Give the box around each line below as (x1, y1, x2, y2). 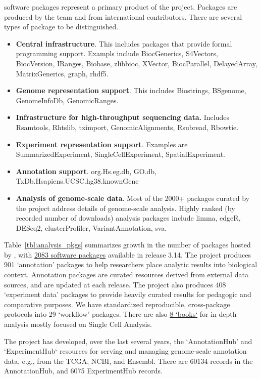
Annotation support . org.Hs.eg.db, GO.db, (16, 165, 156, 176)
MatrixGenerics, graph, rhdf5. (16, 68, 109, 78)
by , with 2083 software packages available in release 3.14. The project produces (4, 249, 251, 260)
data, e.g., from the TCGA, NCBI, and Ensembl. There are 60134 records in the (4, 355, 253, 366)
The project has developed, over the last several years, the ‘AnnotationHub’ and (4, 335, 252, 346)
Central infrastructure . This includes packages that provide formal (16, 38, 232, 49)
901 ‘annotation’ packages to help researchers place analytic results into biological (4, 259, 257, 270)
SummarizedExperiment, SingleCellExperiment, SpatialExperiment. (16, 149, 225, 159)
